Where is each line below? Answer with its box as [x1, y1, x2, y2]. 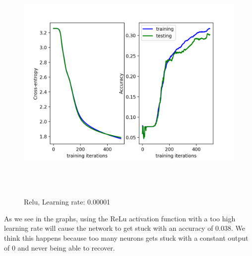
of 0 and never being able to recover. [4, 242, 115, 253]
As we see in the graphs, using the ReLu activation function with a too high [4, 213, 236, 223]
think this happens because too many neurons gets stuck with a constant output [4, 232, 249, 243]
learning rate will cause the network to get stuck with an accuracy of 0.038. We [4, 223, 245, 233]
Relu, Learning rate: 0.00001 [24, 197, 110, 207]
